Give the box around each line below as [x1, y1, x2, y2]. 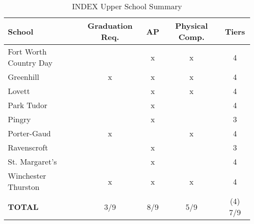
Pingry [8, 113, 31, 125]
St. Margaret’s [8, 156, 57, 167]
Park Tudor [8, 99, 47, 111]
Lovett [8, 85, 30, 96]
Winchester [8, 170, 46, 181]
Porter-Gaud [8, 128, 51, 139]
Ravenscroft [8, 142, 48, 153]
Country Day [8, 57, 53, 68]
